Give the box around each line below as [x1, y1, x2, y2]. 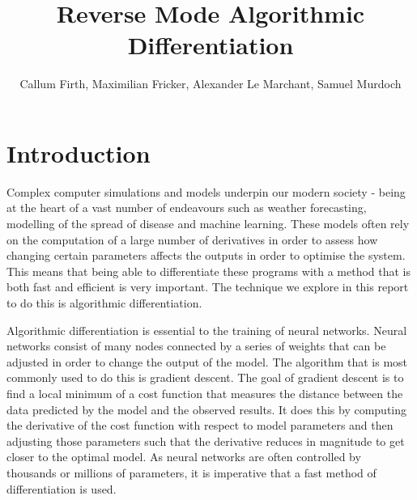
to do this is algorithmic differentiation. [6, 294, 202, 311]
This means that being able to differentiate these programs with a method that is [6, 262, 411, 279]
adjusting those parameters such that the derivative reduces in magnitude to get [6, 432, 405, 449]
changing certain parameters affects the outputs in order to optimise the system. [6, 247, 406, 264]
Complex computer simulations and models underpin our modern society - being [6, 183, 406, 200]
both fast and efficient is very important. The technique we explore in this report [6, 278, 409, 295]
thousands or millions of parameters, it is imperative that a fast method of [6, 464, 377, 481]
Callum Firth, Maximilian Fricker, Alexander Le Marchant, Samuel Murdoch [19, 75, 402, 92]
